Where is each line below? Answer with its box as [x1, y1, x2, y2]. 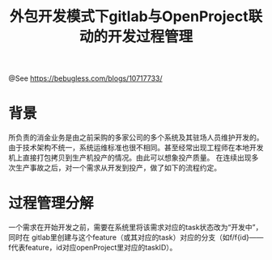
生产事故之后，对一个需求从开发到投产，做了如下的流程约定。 [15, 163, 221, 173]
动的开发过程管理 [79, 27, 193, 46]
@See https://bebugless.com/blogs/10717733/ [8, 73, 164, 83]
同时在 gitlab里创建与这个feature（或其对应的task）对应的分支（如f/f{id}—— [8, 233, 264, 242]
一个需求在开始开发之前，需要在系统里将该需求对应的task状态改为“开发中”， [8, 223, 263, 233]
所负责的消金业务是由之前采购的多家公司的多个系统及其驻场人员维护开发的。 [8, 132, 264, 142]
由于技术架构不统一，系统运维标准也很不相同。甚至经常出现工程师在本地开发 [8, 143, 264, 153]
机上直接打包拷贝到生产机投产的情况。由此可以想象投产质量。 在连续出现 [8, 153, 252, 162]
